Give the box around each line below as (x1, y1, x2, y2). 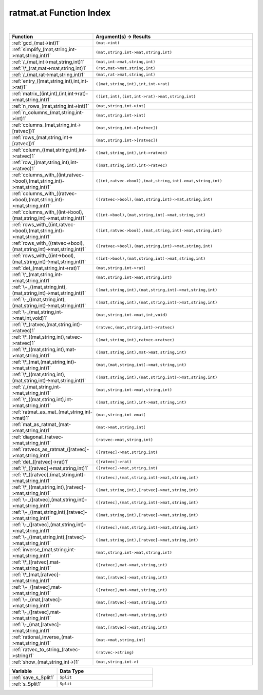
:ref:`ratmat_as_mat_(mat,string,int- (12, 408, 93, 415)
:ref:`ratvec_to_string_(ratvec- (12, 646, 80, 653)
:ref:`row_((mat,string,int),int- (12, 159, 79, 166)
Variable (12, 668, 32, 675)
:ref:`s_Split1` (12, 680, 41, 687)
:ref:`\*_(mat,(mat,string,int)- (12, 358, 76, 365)
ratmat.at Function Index (9, 7, 111, 18)
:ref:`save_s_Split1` (12, 674, 55, 681)
